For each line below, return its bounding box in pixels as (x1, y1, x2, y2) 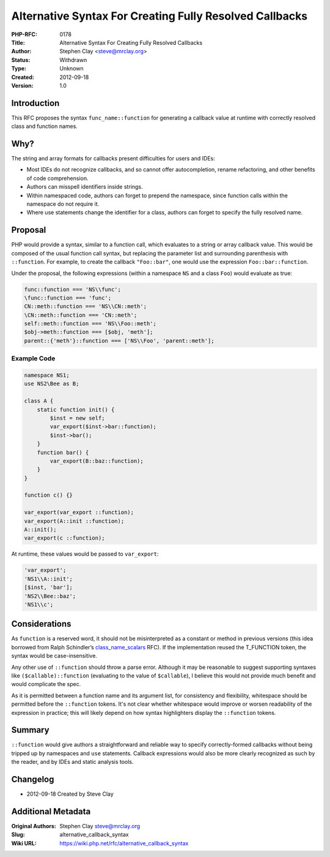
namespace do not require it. (26, 200, 100, 208)
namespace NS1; (24, 371, 70, 379)
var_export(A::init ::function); (24, 518, 125, 524)
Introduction (11, 98, 60, 108)
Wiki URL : (11, 839, 37, 847)
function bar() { (37, 449, 89, 456)
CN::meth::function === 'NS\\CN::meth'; (24, 303, 147, 310)
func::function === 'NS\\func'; (24, 285, 122, 293)
